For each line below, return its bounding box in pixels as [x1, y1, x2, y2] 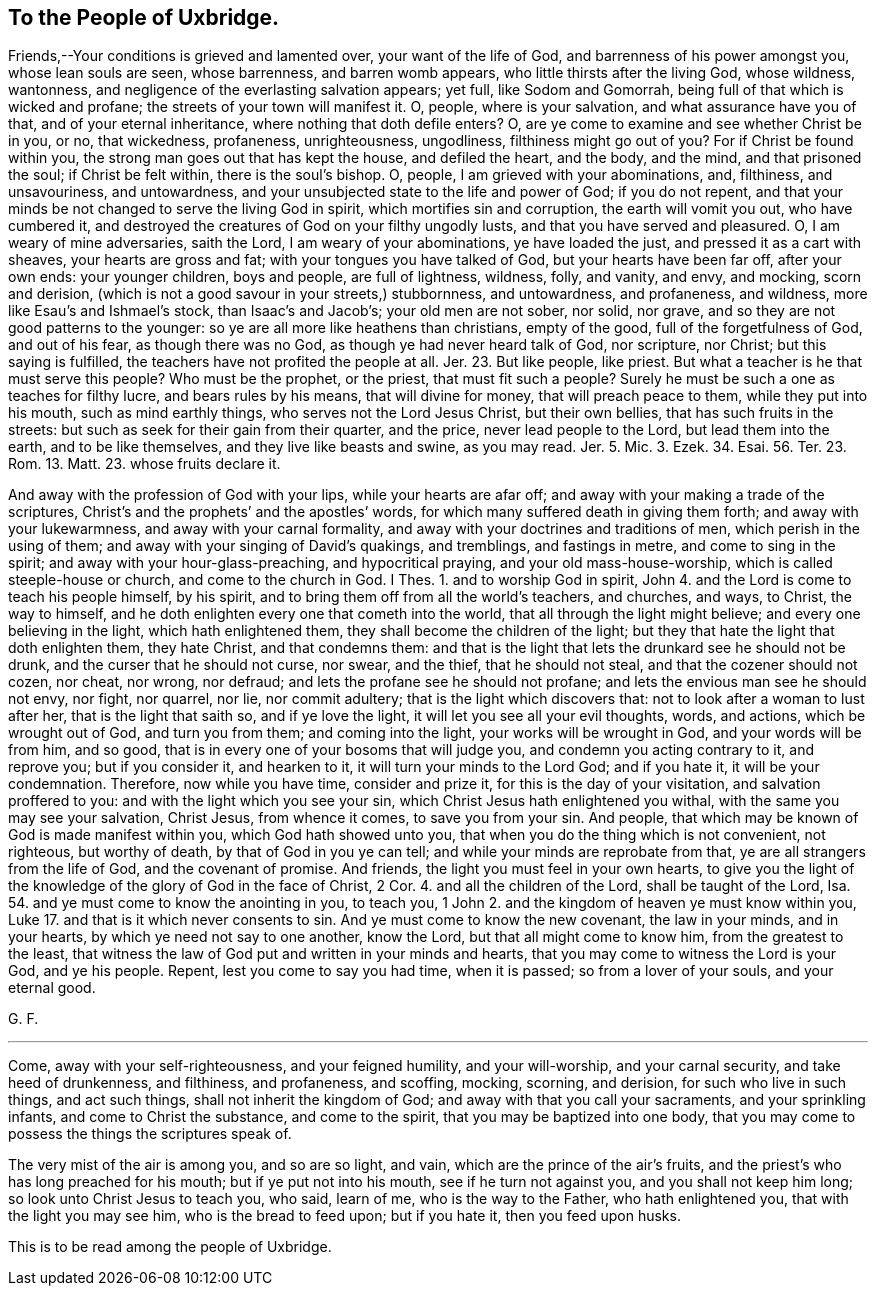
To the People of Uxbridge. [8, 5, 280, 30]
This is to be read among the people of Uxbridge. [8, 1238, 332, 1256]
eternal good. [8, 979, 96, 997]
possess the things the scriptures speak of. [8, 1125, 292, 1143]
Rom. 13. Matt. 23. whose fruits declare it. [8, 455, 281, 473]
